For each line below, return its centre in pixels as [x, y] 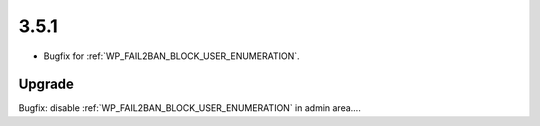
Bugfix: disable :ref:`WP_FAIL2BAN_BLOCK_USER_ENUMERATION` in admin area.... [190, 108]
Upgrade [46, 84]
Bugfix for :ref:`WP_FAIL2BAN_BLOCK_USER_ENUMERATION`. [171, 56]
